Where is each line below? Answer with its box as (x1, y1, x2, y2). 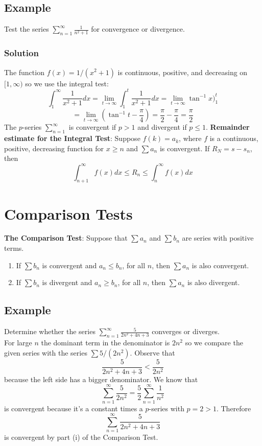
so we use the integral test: (25, 78, 109, 88)
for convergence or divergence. (91, 24, 185, 34)
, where (179, 133, 202, 144)
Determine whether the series (4, 326, 96, 337)
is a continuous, (209, 133, 258, 144)
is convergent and (42, 260, 97, 270)
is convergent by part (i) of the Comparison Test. (4, 432, 158, 442)
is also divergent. (187, 277, 240, 288)
